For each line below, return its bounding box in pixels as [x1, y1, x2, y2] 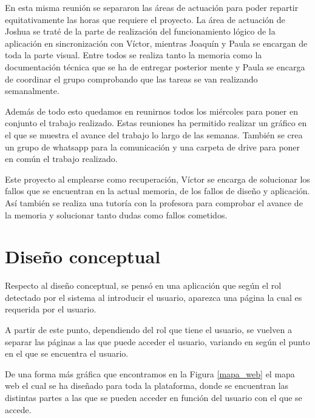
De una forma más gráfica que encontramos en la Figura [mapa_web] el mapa [5, 367, 295, 380]
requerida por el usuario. [5, 303, 97, 315]
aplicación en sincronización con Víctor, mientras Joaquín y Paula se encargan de [5, 36, 308, 49]
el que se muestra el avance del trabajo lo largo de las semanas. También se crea [5, 128, 303, 141]
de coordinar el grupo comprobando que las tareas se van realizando [5, 72, 258, 85]
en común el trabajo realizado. [5, 152, 118, 165]
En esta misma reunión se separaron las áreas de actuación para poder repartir [5, 1, 299, 13]
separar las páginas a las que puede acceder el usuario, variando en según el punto [5, 335, 310, 348]
